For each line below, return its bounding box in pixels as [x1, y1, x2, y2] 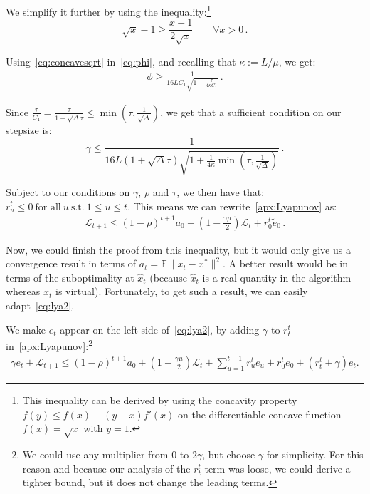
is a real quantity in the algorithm [202, 269, 351, 284]
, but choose [202, 446, 255, 461]
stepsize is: [6, 122, 52, 137]
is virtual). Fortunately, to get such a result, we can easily [55, 284, 308, 299]
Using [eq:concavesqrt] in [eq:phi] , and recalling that [6, 54, 236, 69]
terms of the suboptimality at [6, 269, 134, 284]
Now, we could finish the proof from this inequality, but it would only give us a [6, 242, 351, 257]
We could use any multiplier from [22, 446, 169, 461]
